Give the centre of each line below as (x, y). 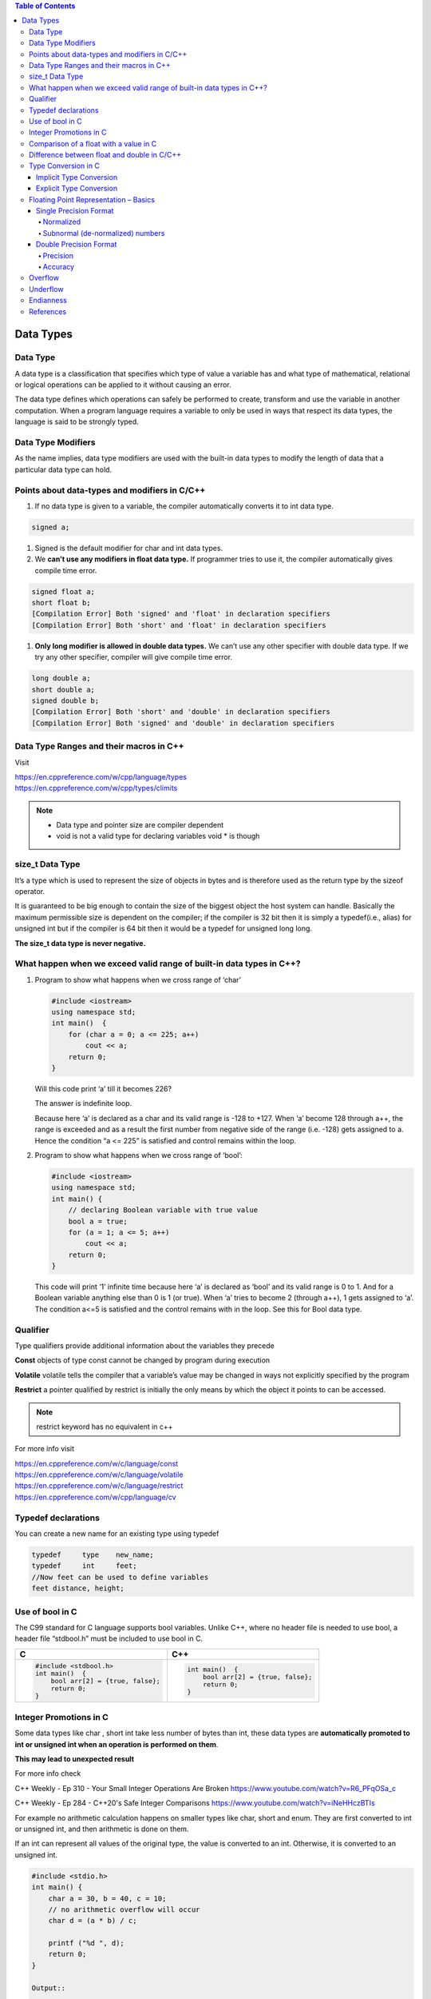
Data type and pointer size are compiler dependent (140, 825)
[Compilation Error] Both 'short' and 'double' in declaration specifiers (181, 712)
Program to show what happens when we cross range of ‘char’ (138, 980)
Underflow (46, 289)
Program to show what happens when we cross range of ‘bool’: (138, 1155)
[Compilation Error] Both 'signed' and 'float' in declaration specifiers (181, 614)
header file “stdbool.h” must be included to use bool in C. (109, 1638)
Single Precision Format (75, 211)
